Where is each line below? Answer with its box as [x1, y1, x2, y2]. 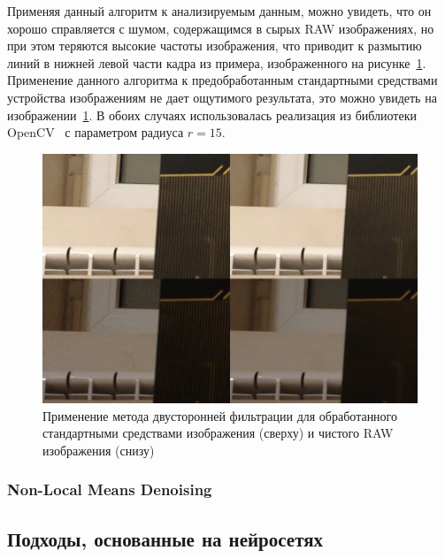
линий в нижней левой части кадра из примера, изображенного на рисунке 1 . [7, 53, 426, 72]
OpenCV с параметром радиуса [7, 123, 184, 141]
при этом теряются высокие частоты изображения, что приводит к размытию [7, 36, 422, 55]
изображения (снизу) [42, 440, 155, 459]
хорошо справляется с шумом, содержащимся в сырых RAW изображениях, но [7, 19, 434, 37]
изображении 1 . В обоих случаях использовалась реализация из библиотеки [7, 105, 417, 124]
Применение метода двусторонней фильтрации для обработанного [42, 406, 398, 424]
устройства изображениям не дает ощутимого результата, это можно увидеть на [7, 88, 437, 106]
